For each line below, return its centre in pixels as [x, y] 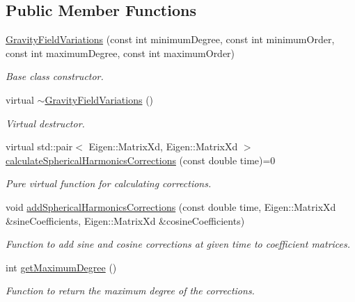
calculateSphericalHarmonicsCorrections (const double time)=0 [141, 160]
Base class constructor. [55, 76]
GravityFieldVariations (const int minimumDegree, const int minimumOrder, [170, 39]
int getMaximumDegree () [61, 267]
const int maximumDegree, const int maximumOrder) [120, 53]
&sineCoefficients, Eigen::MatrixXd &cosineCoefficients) [125, 220]
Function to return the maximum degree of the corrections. [130, 291]
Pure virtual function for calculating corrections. [109, 183]
